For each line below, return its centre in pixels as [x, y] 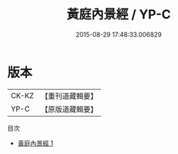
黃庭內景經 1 [35, 143]
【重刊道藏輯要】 [69, 96]
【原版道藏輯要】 [69, 109]
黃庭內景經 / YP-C [119, 14]
